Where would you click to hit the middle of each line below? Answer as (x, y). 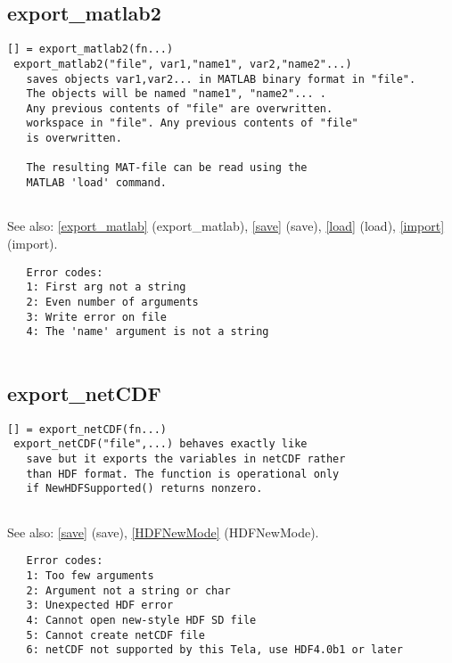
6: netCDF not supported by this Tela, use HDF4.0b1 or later (214, 650)
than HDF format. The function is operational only (183, 474)
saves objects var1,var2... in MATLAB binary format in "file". (221, 79)
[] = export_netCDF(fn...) (87, 429)
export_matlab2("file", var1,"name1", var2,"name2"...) (183, 64)
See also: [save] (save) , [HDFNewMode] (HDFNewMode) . (163, 532)
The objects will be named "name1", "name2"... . (176, 94)
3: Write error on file (96, 317)
